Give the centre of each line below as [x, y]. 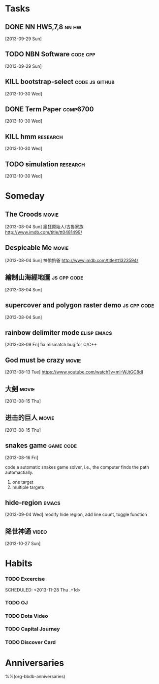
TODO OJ [16, 602]
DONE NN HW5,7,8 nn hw [43, 27]
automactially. [19, 472]
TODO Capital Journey [32, 629]
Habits [19, 564]
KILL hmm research [34, 137]
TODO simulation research [45, 164]
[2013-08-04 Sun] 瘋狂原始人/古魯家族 [44, 227]
